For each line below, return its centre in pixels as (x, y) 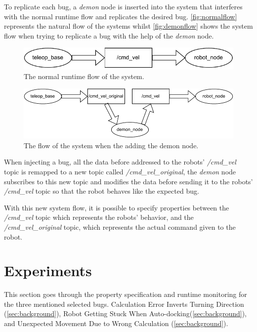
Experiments (48, 270)
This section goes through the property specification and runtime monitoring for (126, 294)
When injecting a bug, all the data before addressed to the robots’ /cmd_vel (120, 162)
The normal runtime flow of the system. (84, 76)
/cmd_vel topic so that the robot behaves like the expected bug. (102, 191)
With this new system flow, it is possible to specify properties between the (117, 207)
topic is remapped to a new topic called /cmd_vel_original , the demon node (120, 171)
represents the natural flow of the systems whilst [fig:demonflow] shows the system (128, 26)
